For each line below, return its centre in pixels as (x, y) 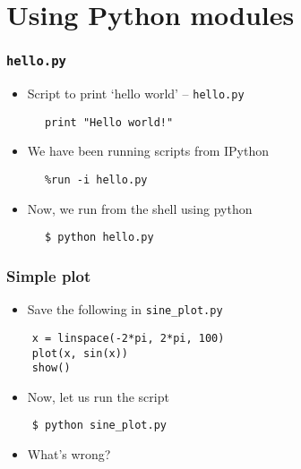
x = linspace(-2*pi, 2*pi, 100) (128, 338)
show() (51, 368)
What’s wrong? (69, 454)
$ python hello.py (99, 238)
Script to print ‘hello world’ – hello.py (136, 94)
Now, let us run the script (98, 396)
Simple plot (49, 275)
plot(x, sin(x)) (80, 353)
